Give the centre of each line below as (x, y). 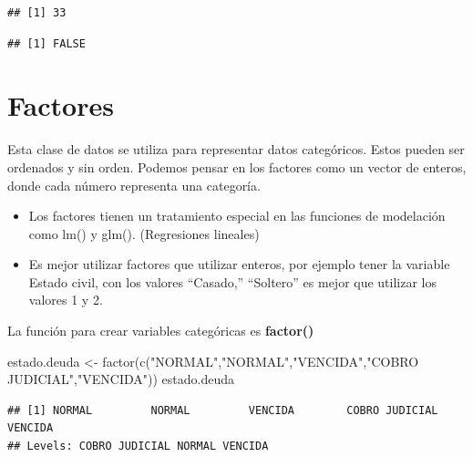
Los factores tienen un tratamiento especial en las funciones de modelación (237, 216)
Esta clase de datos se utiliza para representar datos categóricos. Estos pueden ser (236, 149)
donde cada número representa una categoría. (134, 185)
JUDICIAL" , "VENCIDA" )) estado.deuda (121, 379)
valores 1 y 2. (66, 300)
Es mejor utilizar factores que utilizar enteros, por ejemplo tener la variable (239, 264)
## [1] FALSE (46, 43)
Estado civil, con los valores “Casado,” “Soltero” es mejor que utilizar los (233, 281)
